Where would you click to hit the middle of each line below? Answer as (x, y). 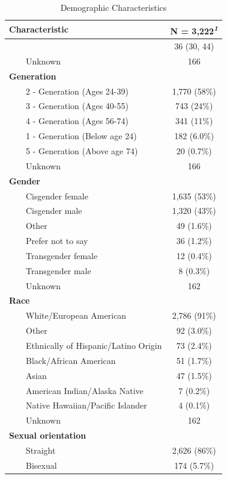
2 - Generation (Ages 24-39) (77, 91)
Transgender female (62, 255)
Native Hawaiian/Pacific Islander (86, 405)
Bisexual (41, 465)
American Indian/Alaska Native (84, 390)
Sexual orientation (48, 435)
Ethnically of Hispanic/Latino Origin (94, 345)
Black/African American (71, 360)
